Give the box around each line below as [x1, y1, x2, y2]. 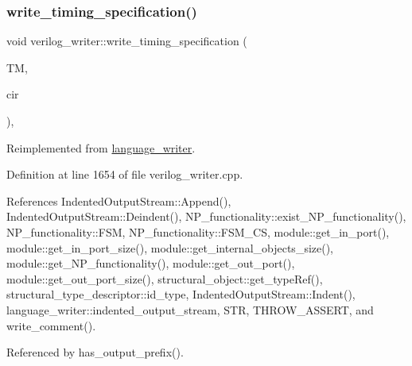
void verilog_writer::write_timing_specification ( [6, 33, 247, 49]
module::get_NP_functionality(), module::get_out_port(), [6, 255, 295, 272]
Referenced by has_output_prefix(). [6, 344, 184, 360]
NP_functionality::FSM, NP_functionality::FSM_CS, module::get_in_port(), [6, 223, 390, 240]
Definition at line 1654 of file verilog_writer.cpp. [6, 166, 243, 183]
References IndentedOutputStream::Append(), [6, 192, 231, 209]
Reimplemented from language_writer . [6, 139, 196, 156]
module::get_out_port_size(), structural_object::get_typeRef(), [6, 270, 323, 287]
